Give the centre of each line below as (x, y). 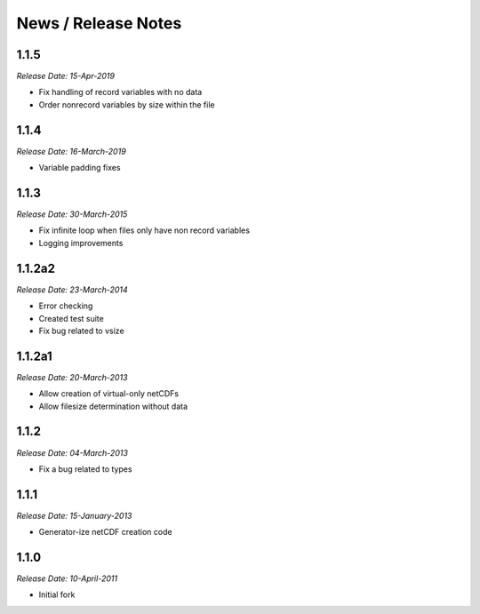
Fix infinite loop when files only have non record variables (144, 230)
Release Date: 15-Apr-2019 (66, 76)
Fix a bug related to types (85, 469)
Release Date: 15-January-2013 (74, 515)
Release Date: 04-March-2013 (72, 452)
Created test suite (71, 318)
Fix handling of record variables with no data (120, 92)
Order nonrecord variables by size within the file (127, 104)
